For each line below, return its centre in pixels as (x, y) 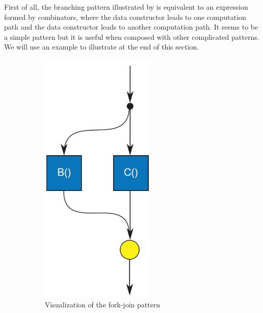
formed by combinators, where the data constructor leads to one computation (125, 17)
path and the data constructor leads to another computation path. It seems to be (131, 27)
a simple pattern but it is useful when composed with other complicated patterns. (132, 37)
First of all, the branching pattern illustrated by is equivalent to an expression (126, 7)
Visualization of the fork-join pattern (103, 304)
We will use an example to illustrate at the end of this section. (102, 47)
